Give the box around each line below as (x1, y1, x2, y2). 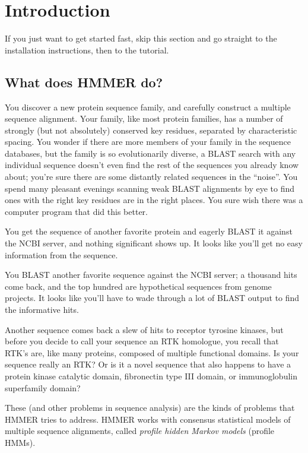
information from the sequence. (5, 248, 118, 261)
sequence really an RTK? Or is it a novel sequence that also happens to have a (5, 358, 291, 370)
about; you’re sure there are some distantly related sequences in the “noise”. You (5, 170, 298, 183)
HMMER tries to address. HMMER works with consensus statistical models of (5, 413, 291, 425)
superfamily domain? (5, 381, 81, 394)
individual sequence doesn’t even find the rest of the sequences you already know (5, 159, 299, 171)
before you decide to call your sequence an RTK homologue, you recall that (5, 335, 279, 347)
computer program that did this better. (5, 205, 148, 217)
